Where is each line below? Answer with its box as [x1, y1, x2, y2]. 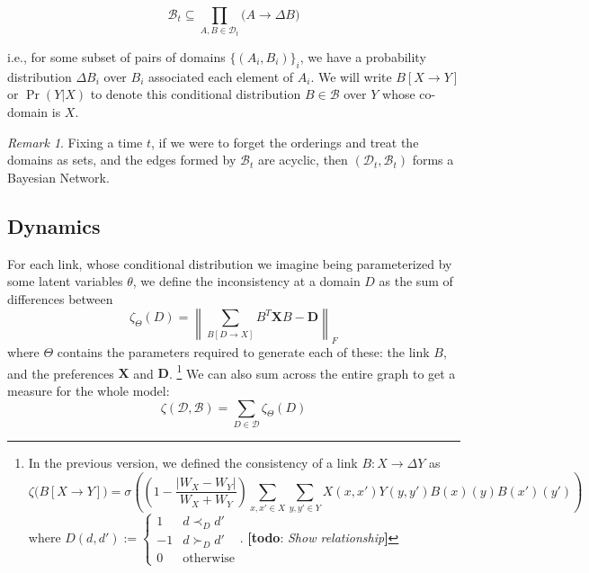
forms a [412, 150, 454, 169]
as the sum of [379, 272, 453, 291]
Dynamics [7, 211, 101, 239]
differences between [7, 289, 113, 308]
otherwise [183, 552, 236, 566]
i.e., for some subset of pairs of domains [7, 47, 226, 66]
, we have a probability [299, 47, 426, 66]
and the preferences [7, 363, 114, 382]
